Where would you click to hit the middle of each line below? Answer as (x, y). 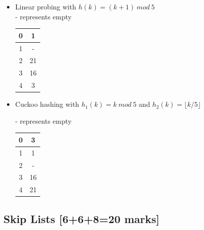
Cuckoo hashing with (47, 104)
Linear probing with (46, 6)
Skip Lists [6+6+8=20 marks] (82, 218)
